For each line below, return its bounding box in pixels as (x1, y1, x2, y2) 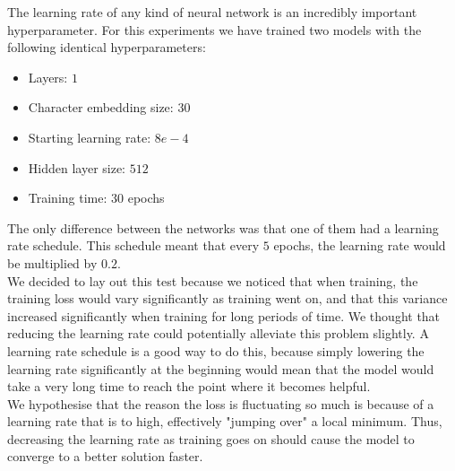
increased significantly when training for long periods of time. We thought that (7, 306, 441, 325)
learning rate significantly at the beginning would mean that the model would (7, 359, 434, 378)
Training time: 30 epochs (28, 188, 165, 207)
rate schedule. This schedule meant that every (7, 236, 260, 255)
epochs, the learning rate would (273, 236, 446, 255)
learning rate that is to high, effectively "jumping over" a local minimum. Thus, (7, 412, 442, 431)
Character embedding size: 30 (28, 98, 191, 117)
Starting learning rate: (28, 127, 151, 146)
